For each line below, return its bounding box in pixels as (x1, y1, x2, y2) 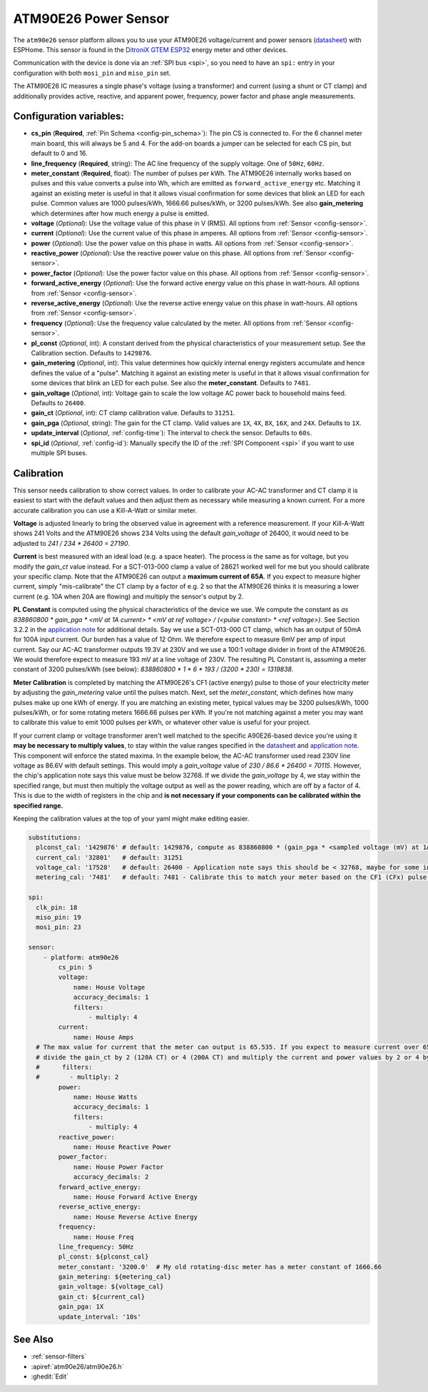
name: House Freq (73, 1233, 134, 1241)
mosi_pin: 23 (36, 923, 81, 931)
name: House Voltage (73, 983, 146, 991)
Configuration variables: (13, 111, 125, 123)
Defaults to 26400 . (31, 398, 86, 407)
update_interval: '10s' (58, 1313, 142, 1321)
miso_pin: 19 (36, 913, 81, 922)
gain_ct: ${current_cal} (58, 1292, 146, 1301)
